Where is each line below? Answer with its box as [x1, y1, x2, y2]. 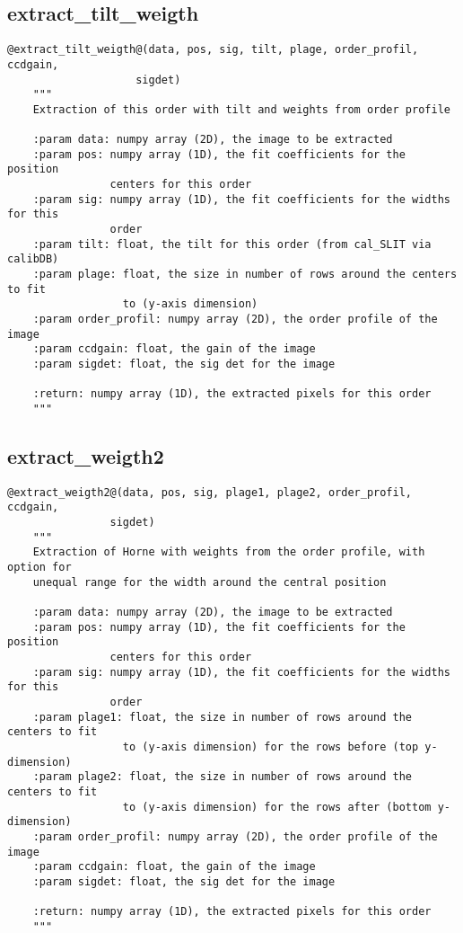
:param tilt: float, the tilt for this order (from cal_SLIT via [32, 237, 432, 251]
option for [7, 561, 72, 574]
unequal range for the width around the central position [32, 575, 387, 589]
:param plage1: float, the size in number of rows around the [32, 710, 413, 724]
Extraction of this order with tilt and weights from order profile [32, 102, 450, 116]
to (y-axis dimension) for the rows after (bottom [122, 800, 432, 813]
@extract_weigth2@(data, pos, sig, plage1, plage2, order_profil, [7, 485, 413, 499]
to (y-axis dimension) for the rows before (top [122, 740, 419, 753]
